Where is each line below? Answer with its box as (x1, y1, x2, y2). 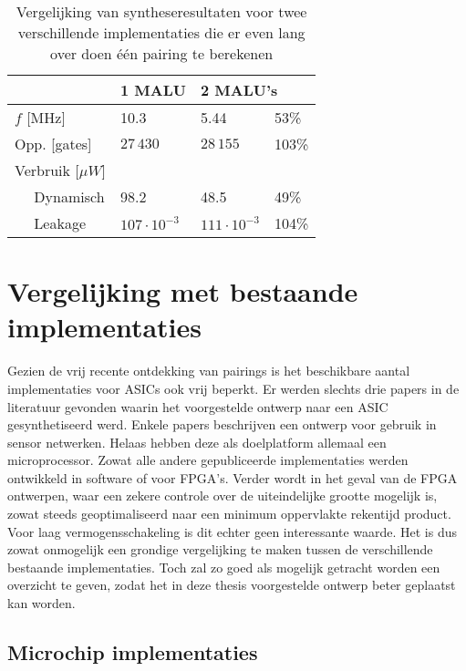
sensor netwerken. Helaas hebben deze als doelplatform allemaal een (7, 432, 387, 451)
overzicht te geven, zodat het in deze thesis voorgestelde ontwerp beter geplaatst (7, 575, 456, 594)
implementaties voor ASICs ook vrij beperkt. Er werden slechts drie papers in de (7, 378, 460, 397)
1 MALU (120, 79, 186, 100)
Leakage (34, 212, 86, 233)
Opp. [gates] (15, 133, 92, 154)
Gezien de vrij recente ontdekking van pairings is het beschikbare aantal (7, 361, 410, 380)
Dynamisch (34, 186, 105, 207)
